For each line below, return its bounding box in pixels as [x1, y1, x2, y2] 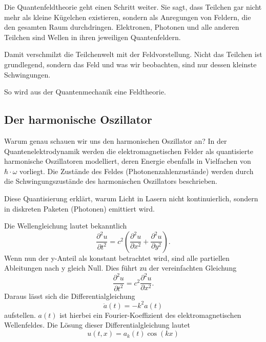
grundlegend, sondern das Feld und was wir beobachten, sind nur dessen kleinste [4, 59, 257, 69]
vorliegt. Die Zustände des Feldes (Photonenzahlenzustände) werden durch [19, 165, 254, 176]
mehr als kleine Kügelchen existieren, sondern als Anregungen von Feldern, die [4, 11, 251, 22]
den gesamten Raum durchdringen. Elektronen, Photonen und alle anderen [4, 22, 239, 32]
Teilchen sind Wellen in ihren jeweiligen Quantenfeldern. [4, 31, 181, 42]
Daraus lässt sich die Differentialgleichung [4, 290, 135, 301]
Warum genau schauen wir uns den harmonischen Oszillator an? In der [4, 135, 227, 146]
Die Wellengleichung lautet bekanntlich [4, 220, 127, 231]
